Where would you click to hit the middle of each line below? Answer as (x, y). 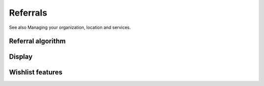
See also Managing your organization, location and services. (70, 27)
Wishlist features (36, 73)
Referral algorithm (37, 41)
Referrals (28, 13)
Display (21, 57)
